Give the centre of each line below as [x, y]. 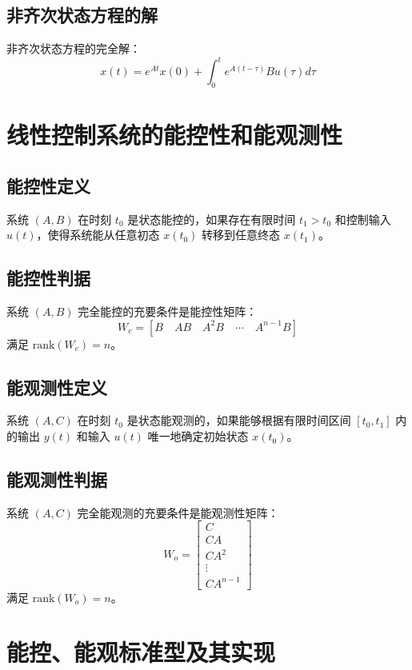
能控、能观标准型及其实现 [141, 652]
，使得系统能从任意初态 [98, 235]
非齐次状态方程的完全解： [74, 48]
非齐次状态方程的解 [82, 15]
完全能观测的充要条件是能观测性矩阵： [178, 512]
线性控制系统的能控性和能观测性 [175, 135]
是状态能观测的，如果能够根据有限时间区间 [239, 420]
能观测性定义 [57, 387]
